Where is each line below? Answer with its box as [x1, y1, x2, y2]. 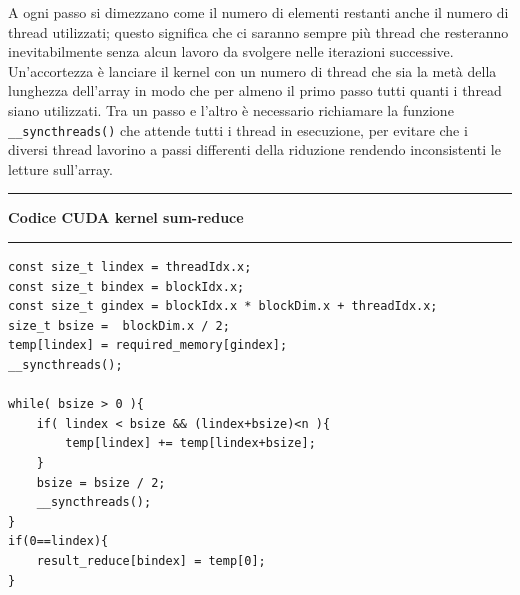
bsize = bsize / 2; [36, 475, 166, 490]
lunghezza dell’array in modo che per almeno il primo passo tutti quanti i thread [8, 80, 502, 101]
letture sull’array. [8, 158, 113, 179]
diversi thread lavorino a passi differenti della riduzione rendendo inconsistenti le [8, 139, 501, 160]
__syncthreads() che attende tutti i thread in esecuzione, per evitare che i [8, 119, 468, 140]
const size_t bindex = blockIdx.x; [8, 279, 245, 294]
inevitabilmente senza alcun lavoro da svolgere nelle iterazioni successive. [8, 41, 454, 62]
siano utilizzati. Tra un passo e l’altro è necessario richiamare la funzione [8, 99, 454, 120]
